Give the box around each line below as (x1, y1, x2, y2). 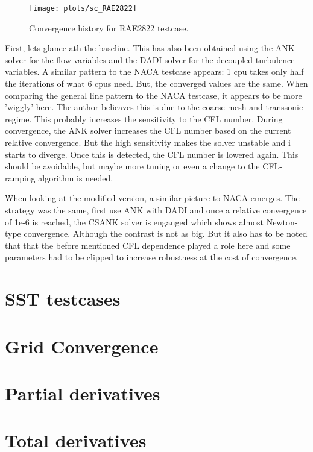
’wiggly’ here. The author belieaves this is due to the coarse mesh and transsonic (5, 101, 303, 113)
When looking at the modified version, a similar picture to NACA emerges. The (5, 192, 300, 204)
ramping (5, 171, 36, 184)
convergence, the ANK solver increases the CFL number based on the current (5, 124, 291, 137)
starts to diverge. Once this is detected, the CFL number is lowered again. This (5, 148, 299, 160)
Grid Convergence (5, 333, 159, 358)
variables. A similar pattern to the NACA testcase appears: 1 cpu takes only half (5, 65, 304, 78)
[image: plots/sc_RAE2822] (29, 4, 137, 13)
